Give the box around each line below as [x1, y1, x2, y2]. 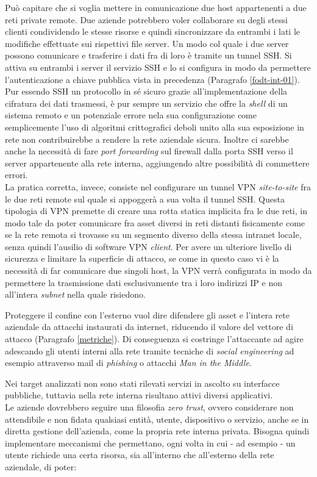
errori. [5, 168, 28, 181]
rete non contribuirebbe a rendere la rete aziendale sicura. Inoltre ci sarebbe [5, 132, 289, 145]
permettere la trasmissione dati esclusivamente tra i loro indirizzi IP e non [5, 276, 282, 289]
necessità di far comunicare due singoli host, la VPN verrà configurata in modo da [5, 264, 312, 277]
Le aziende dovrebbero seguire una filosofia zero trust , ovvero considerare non [5, 401, 294, 413]
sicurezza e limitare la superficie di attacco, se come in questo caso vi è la [5, 252, 279, 265]
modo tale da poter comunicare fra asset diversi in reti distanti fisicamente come [5, 216, 305, 229]
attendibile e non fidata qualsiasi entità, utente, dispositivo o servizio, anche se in [5, 412, 309, 425]
